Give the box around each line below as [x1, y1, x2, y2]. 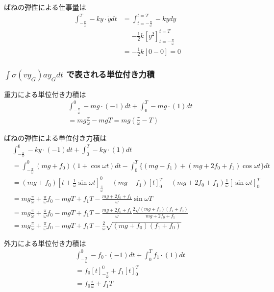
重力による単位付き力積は [4, 89, 86, 99]
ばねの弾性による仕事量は [4, 2, 86, 12]
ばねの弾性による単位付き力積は [4, 132, 107, 143]
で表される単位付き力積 [66, 68, 155, 80]
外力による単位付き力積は [4, 238, 86, 248]
